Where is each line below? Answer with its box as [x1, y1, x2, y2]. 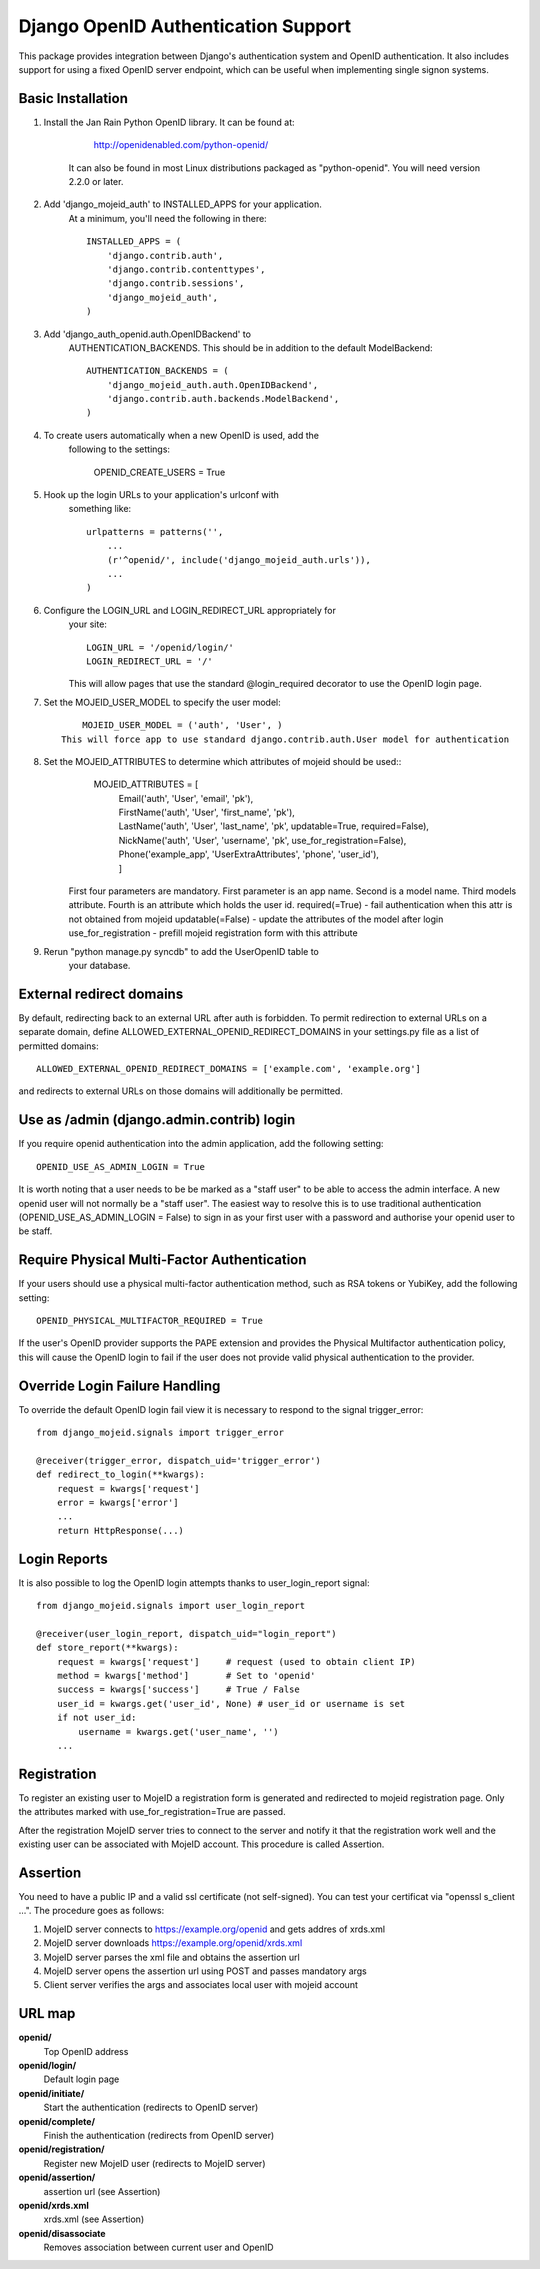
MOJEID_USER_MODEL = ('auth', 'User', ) [81, 720, 284, 731]
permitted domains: [18, 1040, 99, 1052]
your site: [68, 618, 107, 630]
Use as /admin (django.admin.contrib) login [18, 1111, 296, 1129]
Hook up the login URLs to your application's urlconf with [43, 489, 280, 501]
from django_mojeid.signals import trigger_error [36, 1427, 285, 1439]
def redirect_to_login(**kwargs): [36, 1469, 205, 1480]
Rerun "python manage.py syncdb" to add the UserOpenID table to [43, 945, 319, 957]
